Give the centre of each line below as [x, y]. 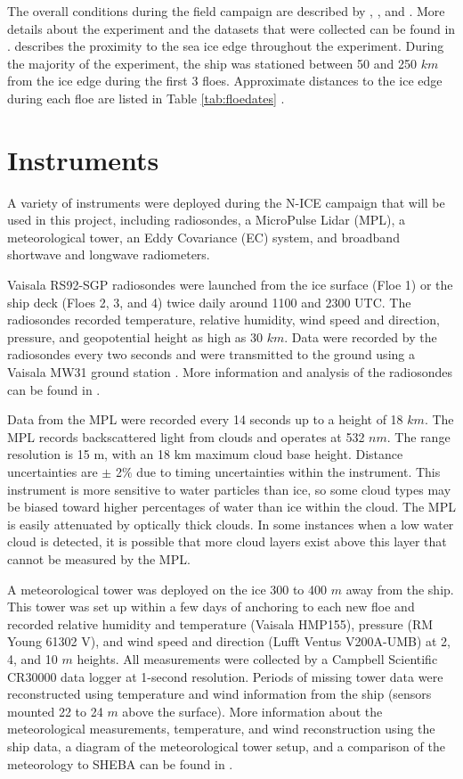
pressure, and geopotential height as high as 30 [135, 336]
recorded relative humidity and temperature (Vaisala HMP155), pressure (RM [220, 623]
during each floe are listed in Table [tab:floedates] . [146, 98]
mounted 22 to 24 [55, 711]
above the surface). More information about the [252, 711]
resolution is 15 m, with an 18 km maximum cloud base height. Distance [205, 454]
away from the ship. [400, 589]
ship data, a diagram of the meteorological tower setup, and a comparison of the [226, 746]
